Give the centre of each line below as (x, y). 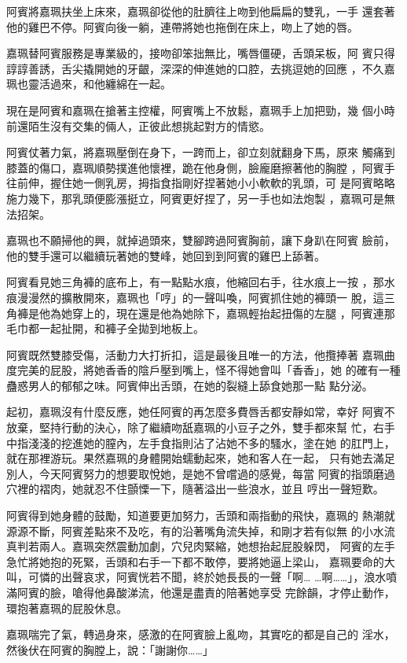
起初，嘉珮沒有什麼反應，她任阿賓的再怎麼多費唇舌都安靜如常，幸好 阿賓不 (201, 412)
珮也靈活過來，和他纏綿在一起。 (89, 84)
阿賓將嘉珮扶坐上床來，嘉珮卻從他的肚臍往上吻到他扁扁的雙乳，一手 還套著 (201, 11)
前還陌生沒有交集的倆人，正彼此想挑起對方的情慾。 (138, 125)
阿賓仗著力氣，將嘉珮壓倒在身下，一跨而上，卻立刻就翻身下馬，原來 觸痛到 (201, 152)
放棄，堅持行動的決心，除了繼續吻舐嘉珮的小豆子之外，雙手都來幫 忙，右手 (201, 427)
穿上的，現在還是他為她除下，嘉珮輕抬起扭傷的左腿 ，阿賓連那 (233, 313)
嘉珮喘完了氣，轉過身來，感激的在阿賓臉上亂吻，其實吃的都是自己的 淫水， (201, 634)
